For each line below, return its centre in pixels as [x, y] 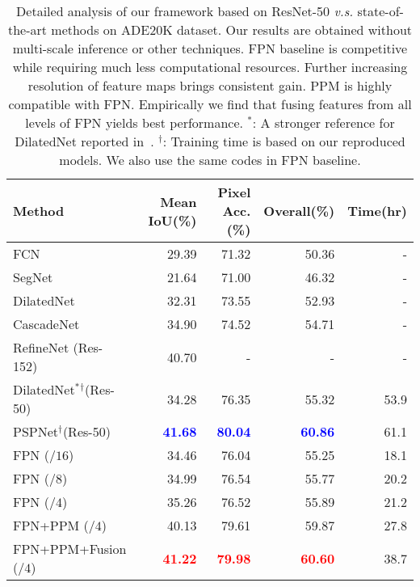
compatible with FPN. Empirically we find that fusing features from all [210, 104]
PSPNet [36, 431]
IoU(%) [172, 220]
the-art [27, 30]
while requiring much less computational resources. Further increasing [210, 67]
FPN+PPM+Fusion [70, 549]
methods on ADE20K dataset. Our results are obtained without [232, 30]
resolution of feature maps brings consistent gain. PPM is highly [210, 85]
